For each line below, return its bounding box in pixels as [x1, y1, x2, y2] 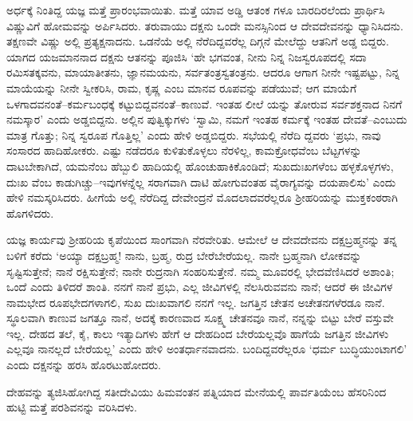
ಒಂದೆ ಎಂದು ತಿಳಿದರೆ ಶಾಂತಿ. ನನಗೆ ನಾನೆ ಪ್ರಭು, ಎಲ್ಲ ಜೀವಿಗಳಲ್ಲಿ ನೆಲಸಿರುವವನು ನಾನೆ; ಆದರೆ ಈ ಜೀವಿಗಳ [6, 278, 393, 295]
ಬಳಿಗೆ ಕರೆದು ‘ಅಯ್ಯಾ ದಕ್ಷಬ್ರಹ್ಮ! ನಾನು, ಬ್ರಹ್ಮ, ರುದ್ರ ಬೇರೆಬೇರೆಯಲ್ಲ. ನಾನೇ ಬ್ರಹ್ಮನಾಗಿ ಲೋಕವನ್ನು [6, 246, 362, 263]
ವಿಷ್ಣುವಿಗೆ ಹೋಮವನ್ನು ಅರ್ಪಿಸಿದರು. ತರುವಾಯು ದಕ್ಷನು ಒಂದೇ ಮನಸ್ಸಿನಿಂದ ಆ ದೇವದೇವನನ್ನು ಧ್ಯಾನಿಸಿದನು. [6, 17, 403, 33]
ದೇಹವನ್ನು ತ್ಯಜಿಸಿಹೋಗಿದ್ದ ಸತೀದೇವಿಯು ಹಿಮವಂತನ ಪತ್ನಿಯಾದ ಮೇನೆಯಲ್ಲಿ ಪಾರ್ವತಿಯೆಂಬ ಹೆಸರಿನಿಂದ [6, 383, 387, 399]
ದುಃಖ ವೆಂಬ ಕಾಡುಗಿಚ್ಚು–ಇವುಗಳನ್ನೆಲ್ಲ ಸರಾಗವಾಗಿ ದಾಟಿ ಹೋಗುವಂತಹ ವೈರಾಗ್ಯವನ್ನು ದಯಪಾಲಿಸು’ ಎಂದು [6, 173, 396, 190]
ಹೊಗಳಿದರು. [6, 204, 54, 221]
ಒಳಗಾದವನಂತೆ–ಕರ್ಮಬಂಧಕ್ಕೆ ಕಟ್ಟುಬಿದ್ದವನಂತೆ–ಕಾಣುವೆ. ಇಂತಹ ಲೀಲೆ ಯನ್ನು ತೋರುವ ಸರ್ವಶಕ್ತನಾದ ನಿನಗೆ [6, 95, 403, 112]
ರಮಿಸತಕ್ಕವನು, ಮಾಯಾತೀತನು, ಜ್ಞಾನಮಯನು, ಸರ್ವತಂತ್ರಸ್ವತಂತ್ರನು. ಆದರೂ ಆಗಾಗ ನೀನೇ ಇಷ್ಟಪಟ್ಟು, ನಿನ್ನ [6, 64, 400, 81]
